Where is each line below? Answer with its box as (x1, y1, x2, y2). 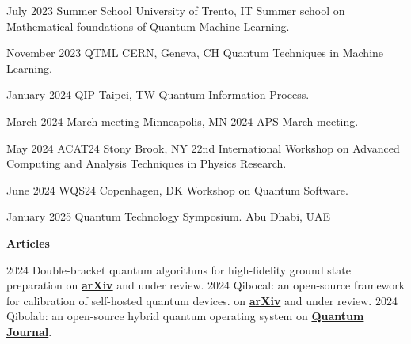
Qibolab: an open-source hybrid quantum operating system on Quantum (6, 308, 364, 324)
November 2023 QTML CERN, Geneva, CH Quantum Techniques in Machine (6, 44, 384, 61)
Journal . (6, 323, 52, 339)
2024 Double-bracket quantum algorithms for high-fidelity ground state (6, 261, 351, 278)
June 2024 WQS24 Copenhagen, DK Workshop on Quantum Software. (6, 181, 348, 198)
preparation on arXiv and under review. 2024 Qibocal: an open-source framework (6, 277, 405, 293)
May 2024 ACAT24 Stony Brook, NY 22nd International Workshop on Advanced (6, 139, 400, 156)
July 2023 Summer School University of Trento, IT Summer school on (6, 2, 345, 18)
